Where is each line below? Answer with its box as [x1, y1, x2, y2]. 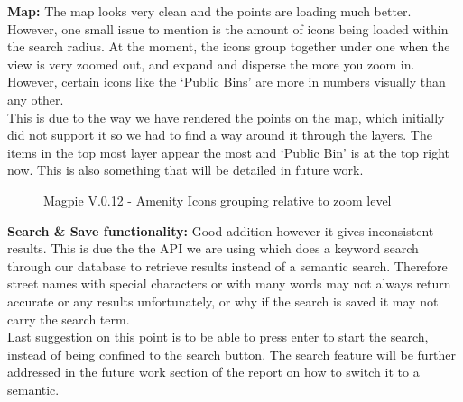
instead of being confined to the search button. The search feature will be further [7, 344, 457, 363]
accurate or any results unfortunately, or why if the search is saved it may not [7, 291, 439, 310]
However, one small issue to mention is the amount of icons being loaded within [7, 19, 449, 38]
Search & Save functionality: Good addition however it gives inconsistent [7, 221, 434, 240]
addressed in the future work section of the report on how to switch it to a [7, 362, 420, 381]
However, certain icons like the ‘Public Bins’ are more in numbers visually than [7, 72, 446, 91]
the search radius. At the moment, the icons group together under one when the [7, 37, 450, 56]
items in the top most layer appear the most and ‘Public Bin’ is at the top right [7, 142, 450, 161]
